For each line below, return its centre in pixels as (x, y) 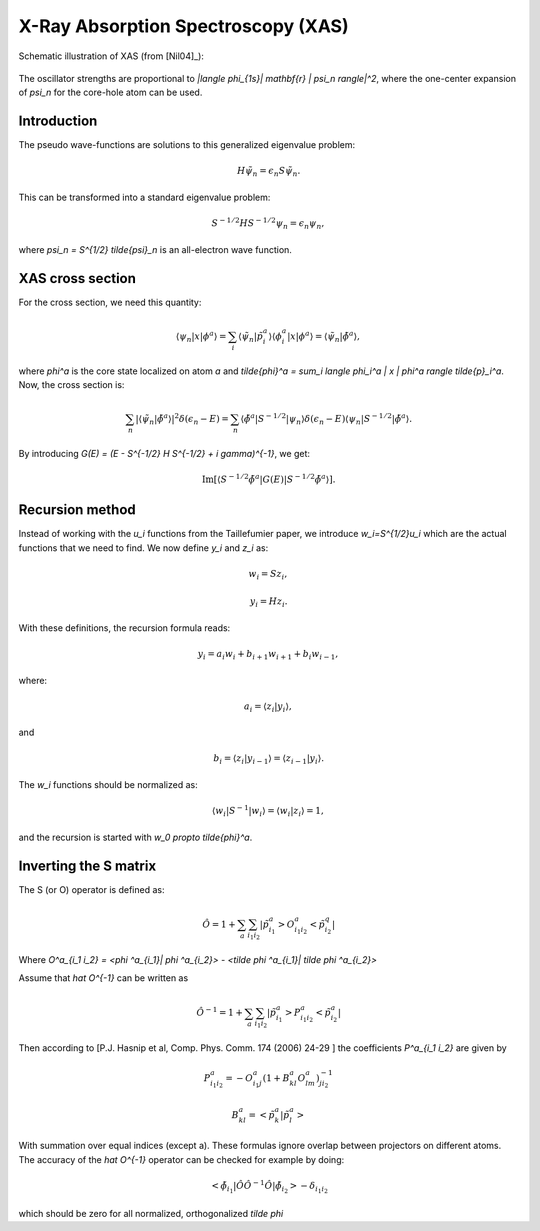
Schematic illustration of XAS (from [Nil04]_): (111, 56)
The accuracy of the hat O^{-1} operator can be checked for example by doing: (181, 1159)
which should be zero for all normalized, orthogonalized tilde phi (151, 1213)
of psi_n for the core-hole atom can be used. (110, 92)
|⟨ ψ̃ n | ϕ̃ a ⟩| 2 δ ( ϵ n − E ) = (182, 419)
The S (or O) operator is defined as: (91, 889)
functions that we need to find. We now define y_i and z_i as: (143, 547)
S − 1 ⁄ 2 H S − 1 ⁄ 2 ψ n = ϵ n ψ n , (268, 223)
